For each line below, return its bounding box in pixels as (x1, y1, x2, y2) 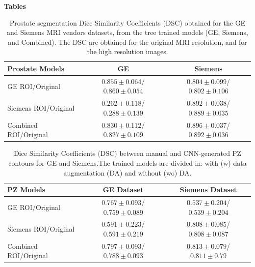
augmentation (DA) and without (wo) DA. (63, 167, 192, 178)
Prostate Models (7, 63, 65, 73)
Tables (4, 1, 26, 11)
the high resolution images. (87, 46, 168, 57)
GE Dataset (102, 184, 144, 195)
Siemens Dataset (179, 184, 237, 195)
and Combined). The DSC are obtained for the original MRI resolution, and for (8, 36, 247, 47)
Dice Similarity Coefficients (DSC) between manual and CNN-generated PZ (14, 148, 241, 158)
